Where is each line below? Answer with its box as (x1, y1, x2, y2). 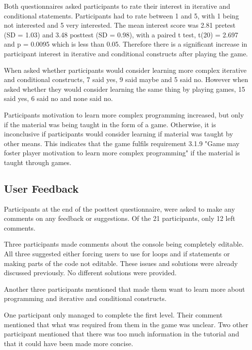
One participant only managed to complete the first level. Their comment (4, 310, 223, 320)
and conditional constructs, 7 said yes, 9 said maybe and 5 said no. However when (4, 74, 248, 84)
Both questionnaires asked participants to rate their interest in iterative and (4, 1, 230, 11)
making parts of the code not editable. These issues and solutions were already (4, 258, 238, 268)
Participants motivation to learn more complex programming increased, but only (4, 109, 244, 119)
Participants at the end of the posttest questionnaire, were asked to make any (4, 203, 235, 214)
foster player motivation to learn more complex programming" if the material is (4, 148, 240, 158)
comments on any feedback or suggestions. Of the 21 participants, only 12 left (4, 213, 235, 223)
